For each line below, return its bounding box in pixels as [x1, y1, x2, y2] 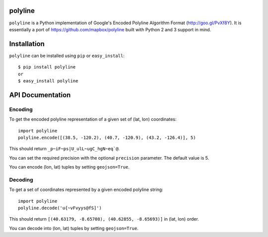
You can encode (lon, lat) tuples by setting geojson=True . [9, 164, 130, 170]
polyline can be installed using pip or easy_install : [9, 53, 125, 59]
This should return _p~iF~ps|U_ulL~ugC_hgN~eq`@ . [9, 146, 120, 152]
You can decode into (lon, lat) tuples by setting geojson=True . [9, 225, 139, 231]
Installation [9, 40, 45, 48]
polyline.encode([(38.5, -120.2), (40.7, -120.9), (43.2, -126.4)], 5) [18, 134, 196, 140]
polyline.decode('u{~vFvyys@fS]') [18, 205, 102, 211]
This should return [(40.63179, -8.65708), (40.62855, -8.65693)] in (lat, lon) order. [9, 216, 200, 222]
